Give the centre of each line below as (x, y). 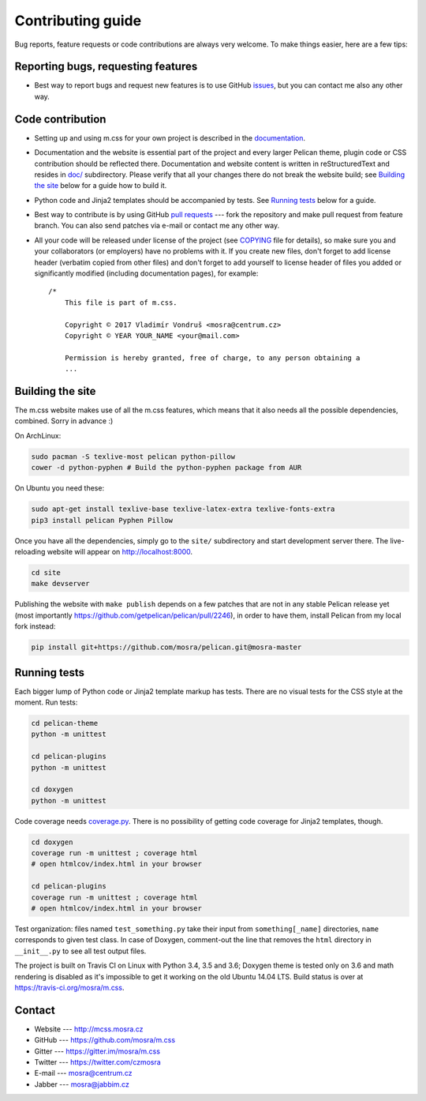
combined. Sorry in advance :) (64, 421)
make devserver (60, 584)
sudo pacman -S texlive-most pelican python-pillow (133, 457)
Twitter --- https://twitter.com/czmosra (97, 1062)
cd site (46, 572)
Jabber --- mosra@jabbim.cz (82, 1084)
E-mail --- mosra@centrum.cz (84, 1073)
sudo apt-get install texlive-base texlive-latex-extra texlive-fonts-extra (183, 509)
